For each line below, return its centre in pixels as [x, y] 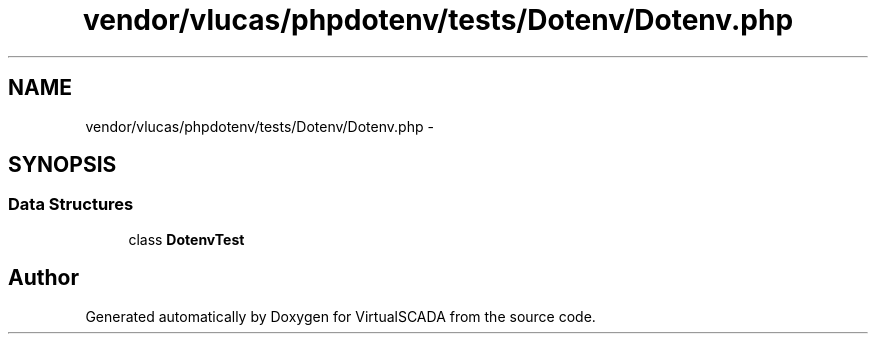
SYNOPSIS [62, 165]
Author [43, 278]
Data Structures [71, 204]
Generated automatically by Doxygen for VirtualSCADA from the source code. [340, 316]
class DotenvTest [186, 239]
